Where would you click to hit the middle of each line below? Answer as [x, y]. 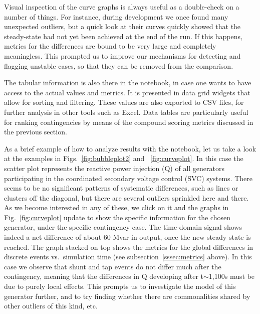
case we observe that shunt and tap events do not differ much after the [113, 266]
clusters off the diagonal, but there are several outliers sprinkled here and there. [126, 197]
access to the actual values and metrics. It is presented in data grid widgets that [127, 92]
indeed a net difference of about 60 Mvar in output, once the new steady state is [127, 237]
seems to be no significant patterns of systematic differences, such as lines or [121, 188]
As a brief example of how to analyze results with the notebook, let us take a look [130, 148]
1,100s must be [231, 276]
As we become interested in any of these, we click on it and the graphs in [116, 207]
